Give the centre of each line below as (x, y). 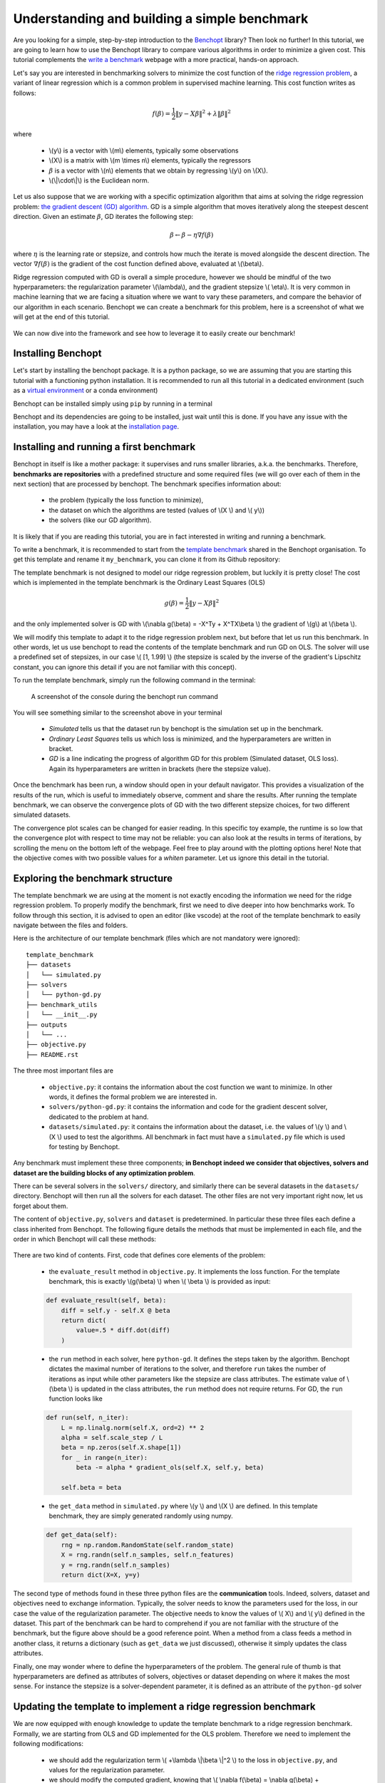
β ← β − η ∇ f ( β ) (192, 235)
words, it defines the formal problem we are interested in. (133, 1097)
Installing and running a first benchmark (104, 447)
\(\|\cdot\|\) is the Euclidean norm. (99, 180)
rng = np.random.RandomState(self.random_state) (148, 1545)
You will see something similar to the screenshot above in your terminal (118, 712)
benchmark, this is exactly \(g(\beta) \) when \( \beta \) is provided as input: (160, 1282)
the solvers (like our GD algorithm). (100, 520)
